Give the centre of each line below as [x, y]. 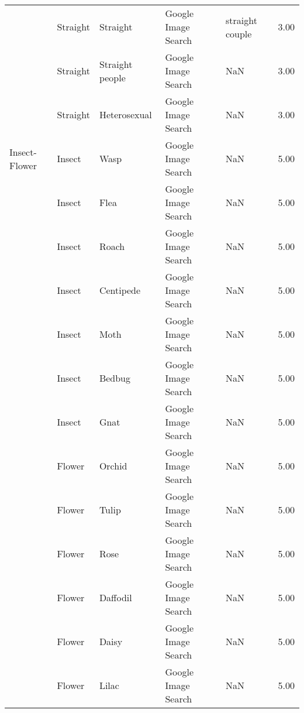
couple [239, 33]
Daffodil [115, 597]
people [112, 77]
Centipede [120, 290]
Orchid [113, 466]
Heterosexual [125, 114]
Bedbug [115, 378]
